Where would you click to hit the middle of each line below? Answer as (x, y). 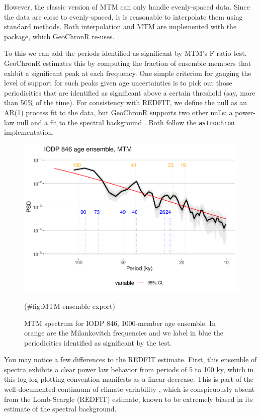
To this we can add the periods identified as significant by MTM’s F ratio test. (125, 53)
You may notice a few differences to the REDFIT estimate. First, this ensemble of (130, 359)
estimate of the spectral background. (60, 409)
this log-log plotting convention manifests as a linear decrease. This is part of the (129, 379)
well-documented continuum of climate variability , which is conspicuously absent (129, 389)
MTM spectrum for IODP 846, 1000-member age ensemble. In (120, 323)
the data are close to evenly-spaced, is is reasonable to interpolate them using (123, 16)
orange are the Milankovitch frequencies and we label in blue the (124, 333)
